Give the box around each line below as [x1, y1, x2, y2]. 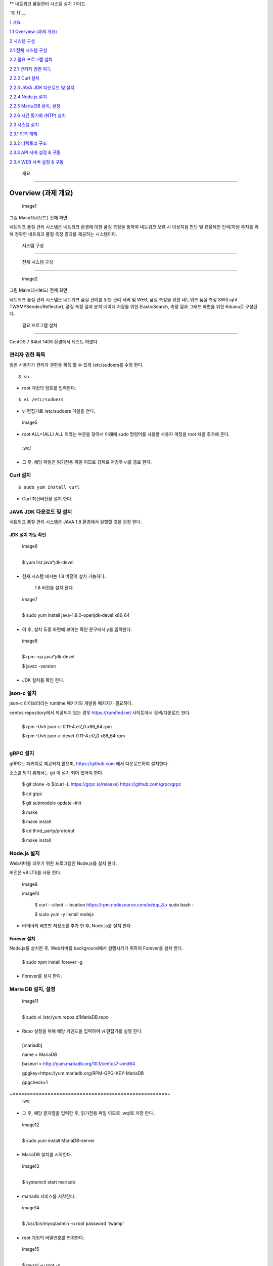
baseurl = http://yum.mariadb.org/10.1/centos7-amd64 [22, 1061, 135, 1067]
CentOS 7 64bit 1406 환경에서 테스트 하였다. [9, 339, 99, 345]
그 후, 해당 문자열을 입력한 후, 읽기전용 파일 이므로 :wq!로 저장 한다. [22, 1110, 155, 1116]
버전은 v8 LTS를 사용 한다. [9, 869, 62, 876]
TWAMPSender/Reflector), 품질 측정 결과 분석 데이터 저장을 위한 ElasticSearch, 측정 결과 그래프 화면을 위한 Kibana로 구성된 [9, 303, 258, 309]
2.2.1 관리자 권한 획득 [9, 66, 52, 72]
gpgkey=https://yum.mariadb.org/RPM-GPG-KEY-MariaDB [22, 1070, 144, 1076]
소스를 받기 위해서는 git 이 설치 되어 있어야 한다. [9, 770, 104, 776]
